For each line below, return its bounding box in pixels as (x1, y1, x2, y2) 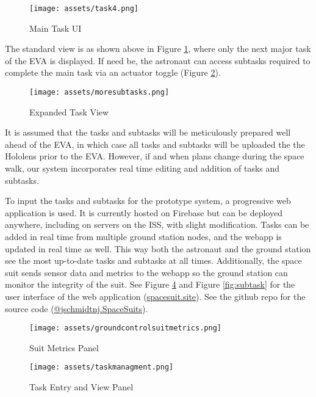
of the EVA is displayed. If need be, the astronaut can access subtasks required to (5, 54, 311, 67)
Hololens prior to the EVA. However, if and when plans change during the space (5, 150, 304, 162)
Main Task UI (29, 21, 82, 34)
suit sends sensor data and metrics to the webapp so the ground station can (5, 266, 288, 279)
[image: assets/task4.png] (29, 4, 138, 13)
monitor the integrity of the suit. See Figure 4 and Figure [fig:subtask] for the (5, 278, 295, 291)
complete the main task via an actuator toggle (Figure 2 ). (5, 66, 221, 79)
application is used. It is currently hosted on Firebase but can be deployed (5, 206, 282, 219)
